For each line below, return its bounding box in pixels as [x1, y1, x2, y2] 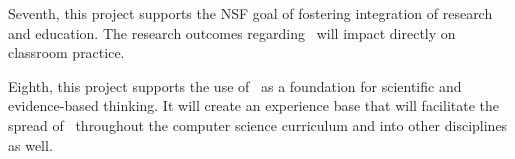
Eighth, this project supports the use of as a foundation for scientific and [8, 75, 462, 96]
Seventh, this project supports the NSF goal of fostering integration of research [8, 3, 493, 23]
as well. [8, 134, 53, 155]
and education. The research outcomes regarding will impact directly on [8, 22, 456, 43]
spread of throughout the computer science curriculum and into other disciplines [8, 114, 508, 135]
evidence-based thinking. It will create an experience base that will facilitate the [8, 95, 499, 116]
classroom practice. [8, 42, 125, 63]
